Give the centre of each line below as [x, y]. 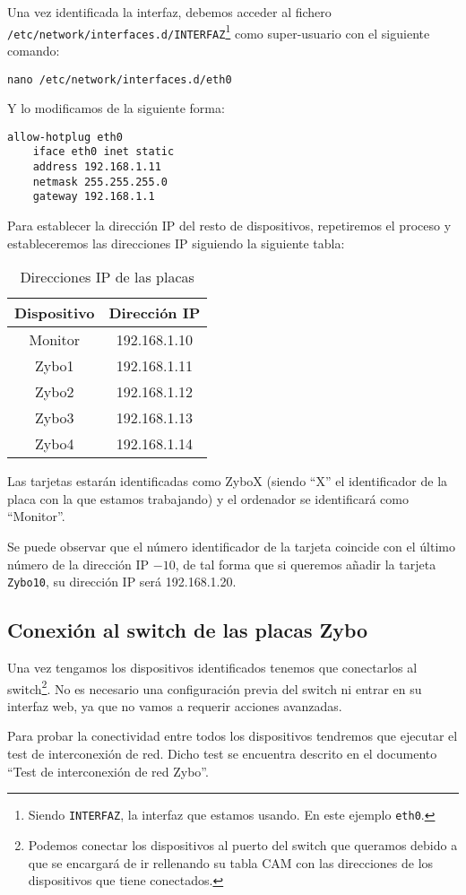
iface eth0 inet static [104, 152]
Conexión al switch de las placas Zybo [188, 630]
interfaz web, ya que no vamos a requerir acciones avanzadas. [175, 705]
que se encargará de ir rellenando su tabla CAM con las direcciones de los [231, 862]
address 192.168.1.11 [97, 167]
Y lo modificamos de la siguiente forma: [116, 108]
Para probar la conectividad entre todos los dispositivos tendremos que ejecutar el [233, 736]
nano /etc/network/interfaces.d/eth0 [120, 79]
